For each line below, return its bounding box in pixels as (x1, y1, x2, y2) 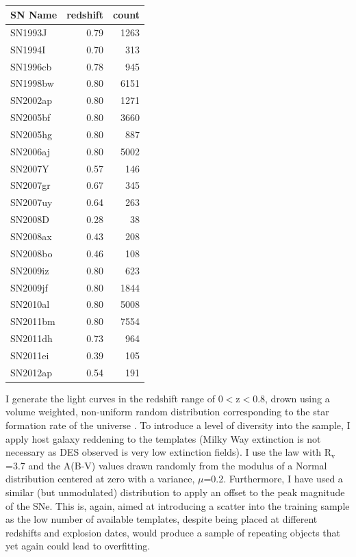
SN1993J (10, 25, 47, 39)
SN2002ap (10, 93, 53, 107)
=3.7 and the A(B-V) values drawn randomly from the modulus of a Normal (5, 458, 327, 472)
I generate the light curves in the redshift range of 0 (5, 391, 223, 405)
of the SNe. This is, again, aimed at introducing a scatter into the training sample (5, 498, 350, 513)
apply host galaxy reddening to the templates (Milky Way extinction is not (5, 431, 321, 445)
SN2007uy (10, 195, 53, 209)
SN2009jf (10, 280, 48, 294)
